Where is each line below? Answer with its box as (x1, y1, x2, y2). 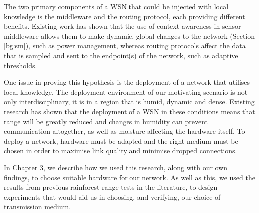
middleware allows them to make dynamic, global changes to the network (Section (4, 30, 255, 41)
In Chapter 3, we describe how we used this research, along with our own (4, 162, 228, 172)
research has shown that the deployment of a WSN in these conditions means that (4, 106, 255, 116)
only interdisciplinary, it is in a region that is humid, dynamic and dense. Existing (4, 96, 255, 107)
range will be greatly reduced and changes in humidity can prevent (4, 116, 208, 126)
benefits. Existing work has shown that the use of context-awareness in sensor (4, 21, 241, 31)
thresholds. (4, 60, 37, 70)
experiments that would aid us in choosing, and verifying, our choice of (4, 191, 221, 202)
